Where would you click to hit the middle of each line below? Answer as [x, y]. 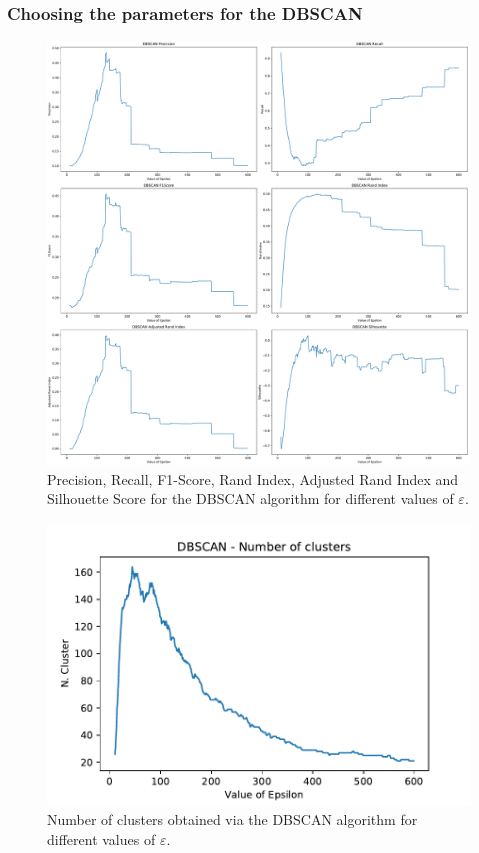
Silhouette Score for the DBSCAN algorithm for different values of [250, 498]
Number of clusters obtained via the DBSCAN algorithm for [232, 819]
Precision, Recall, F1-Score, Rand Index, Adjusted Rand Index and [253, 478]
